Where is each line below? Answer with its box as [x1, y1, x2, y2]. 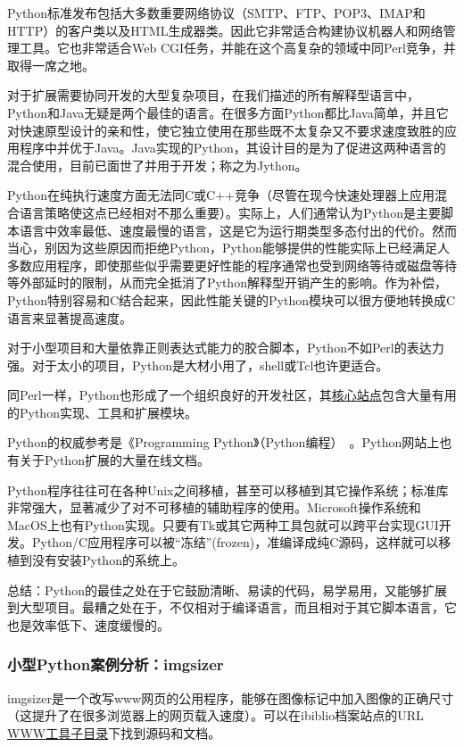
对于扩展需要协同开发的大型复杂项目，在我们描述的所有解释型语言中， [7, 86, 419, 104]
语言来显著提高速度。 [7, 308, 132, 327]
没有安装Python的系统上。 [31, 551, 185, 569]
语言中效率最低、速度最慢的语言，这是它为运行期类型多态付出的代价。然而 [19, 220, 457, 239]
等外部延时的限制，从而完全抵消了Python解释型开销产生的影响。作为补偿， [7, 273, 447, 292]
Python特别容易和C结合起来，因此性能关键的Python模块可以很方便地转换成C [7, 290, 456, 309]
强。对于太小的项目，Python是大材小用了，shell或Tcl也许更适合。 [7, 355, 389, 374]
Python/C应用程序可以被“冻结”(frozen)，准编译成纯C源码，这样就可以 [31, 533, 439, 552]
